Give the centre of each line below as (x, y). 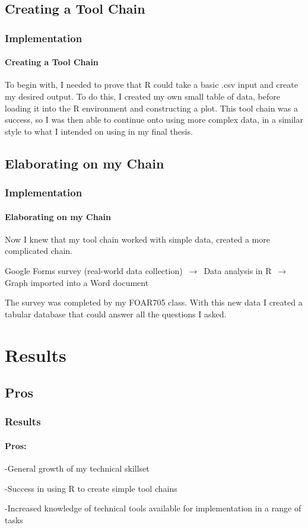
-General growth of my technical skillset (77, 468)
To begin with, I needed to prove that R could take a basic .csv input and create (151, 85)
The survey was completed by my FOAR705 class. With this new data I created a (154, 302)
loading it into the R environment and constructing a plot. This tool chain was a (152, 108)
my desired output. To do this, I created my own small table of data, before (142, 96)
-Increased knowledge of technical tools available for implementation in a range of (153, 508)
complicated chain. (39, 251)
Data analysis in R (238, 271)
